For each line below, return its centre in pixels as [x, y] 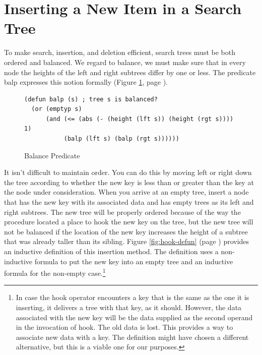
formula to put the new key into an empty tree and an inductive [134, 261]
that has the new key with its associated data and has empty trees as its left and [129, 202]
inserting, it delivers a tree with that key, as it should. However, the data [129, 307]
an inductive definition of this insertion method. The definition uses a [111, 251]
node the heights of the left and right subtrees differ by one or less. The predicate [130, 72]
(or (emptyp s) [57, 109]
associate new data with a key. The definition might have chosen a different [132, 337]
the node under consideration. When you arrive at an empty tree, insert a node [126, 192]
